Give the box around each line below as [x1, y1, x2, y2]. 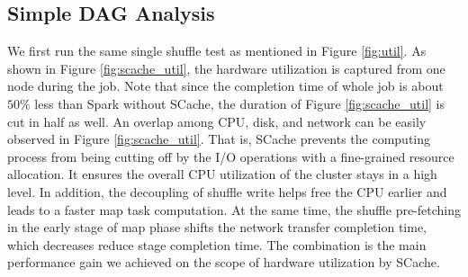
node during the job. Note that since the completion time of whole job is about [7, 76, 444, 95]
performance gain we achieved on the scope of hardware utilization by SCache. [7, 253, 440, 272]
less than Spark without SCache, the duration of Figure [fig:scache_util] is [34, 94, 445, 112]
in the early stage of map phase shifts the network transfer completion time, [7, 218, 427, 237]
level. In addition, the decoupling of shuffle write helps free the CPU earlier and [7, 182, 447, 201]
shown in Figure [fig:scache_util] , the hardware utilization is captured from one [7, 58, 445, 77]
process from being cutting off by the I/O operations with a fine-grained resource [7, 147, 454, 165]
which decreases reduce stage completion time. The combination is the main [7, 235, 427, 254]
